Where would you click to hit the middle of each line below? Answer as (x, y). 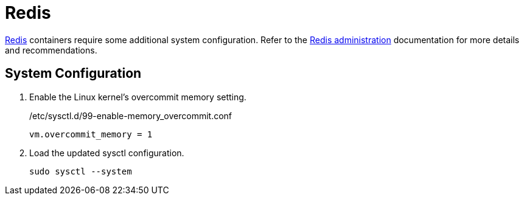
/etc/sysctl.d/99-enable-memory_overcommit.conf (131, 116)
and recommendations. (51, 50)
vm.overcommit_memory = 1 (91, 134)
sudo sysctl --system (81, 171)
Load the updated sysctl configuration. (107, 153)
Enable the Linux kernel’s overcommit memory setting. (138, 97)
